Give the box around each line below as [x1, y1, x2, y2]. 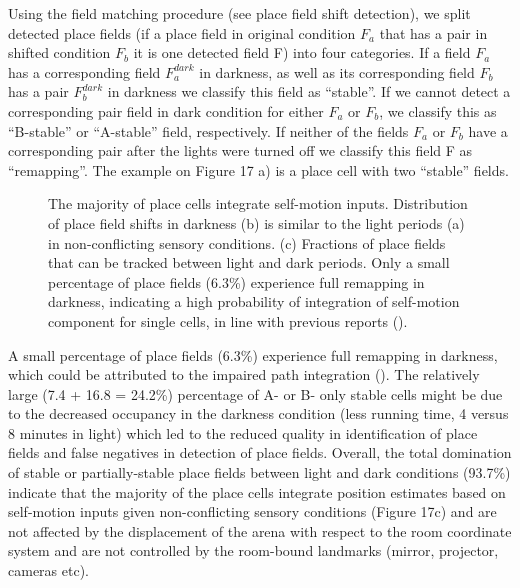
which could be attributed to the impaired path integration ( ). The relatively [8, 364, 480, 385]
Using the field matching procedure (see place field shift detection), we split [8, 3, 471, 23]
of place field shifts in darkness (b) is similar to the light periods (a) [48, 212, 465, 233]
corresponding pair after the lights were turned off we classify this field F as [8, 140, 473, 161]
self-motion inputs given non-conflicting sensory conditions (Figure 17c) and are [8, 501, 497, 522]
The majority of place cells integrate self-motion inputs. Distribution [48, 193, 468, 214]
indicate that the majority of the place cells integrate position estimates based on [8, 481, 506, 502]
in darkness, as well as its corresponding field [199, 61, 475, 82]
